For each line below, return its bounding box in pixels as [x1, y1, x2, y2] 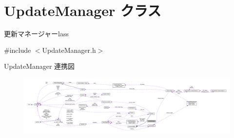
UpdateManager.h [42, 45, 96, 55]
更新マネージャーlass [4, 29, 69, 39]
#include [4, 45, 31, 55]
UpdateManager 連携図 [4, 61, 75, 71]
